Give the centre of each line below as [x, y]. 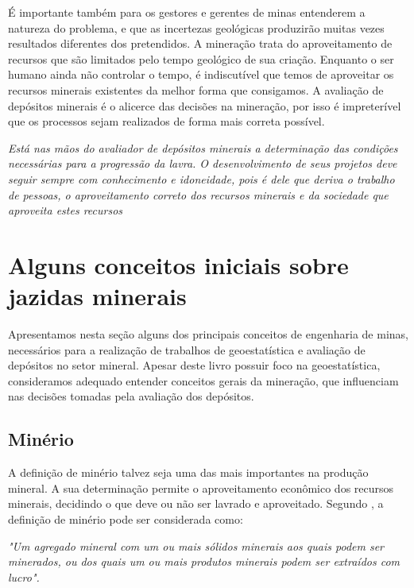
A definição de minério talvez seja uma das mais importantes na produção [188, 472]
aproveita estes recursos [66, 210]
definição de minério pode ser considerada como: [126, 518]
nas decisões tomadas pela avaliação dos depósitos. [131, 396]
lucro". [24, 576]
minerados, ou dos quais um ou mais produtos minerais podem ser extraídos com [204, 561]
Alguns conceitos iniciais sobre [178, 264]
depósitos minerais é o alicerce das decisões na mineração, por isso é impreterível [205, 105]
